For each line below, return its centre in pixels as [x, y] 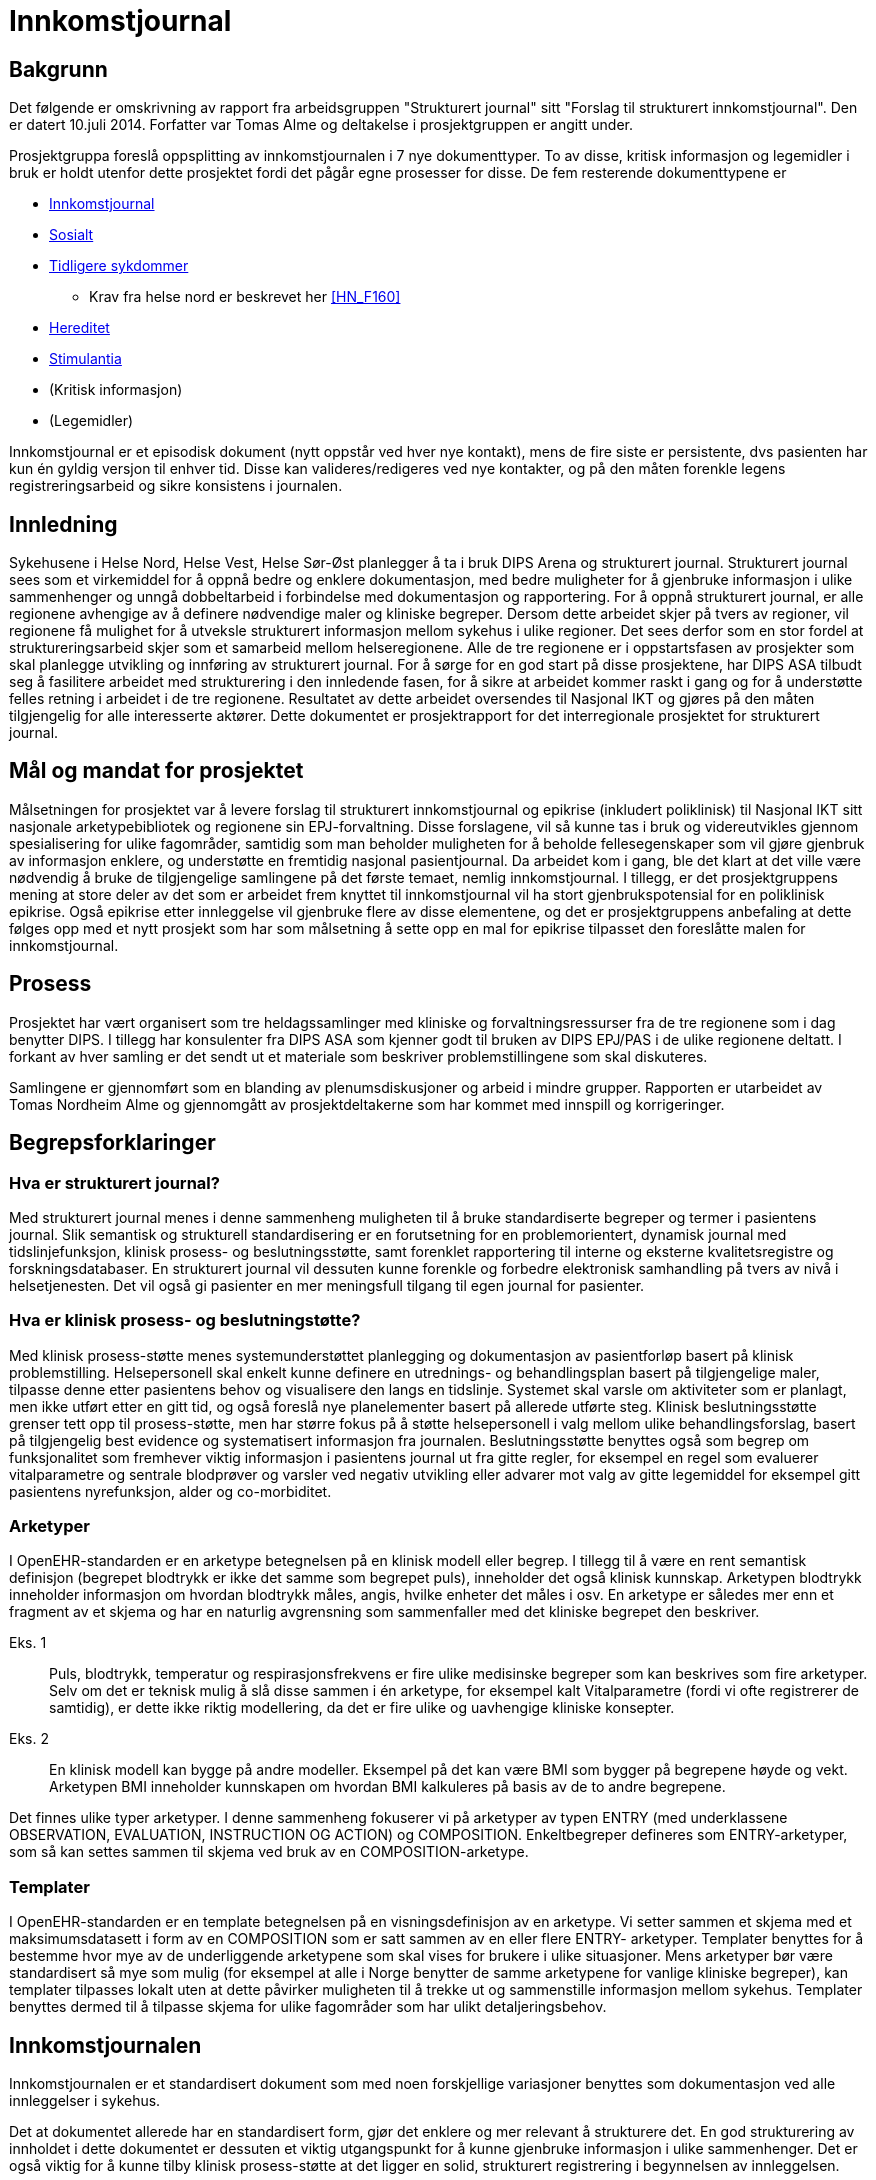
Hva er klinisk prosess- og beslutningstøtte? [185, 1320]
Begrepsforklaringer [112, 1143]
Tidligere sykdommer [119, 266]
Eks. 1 [28, 1643]
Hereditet [79, 328]
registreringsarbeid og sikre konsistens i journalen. [176, 486]
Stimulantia [85, 359]
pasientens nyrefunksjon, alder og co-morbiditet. [170, 1491]
